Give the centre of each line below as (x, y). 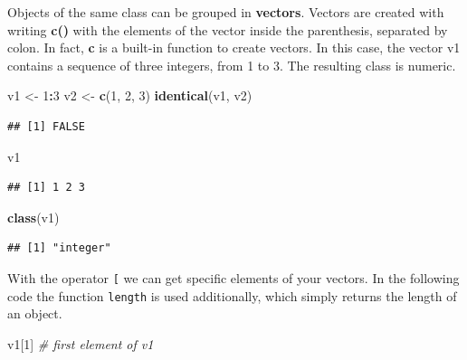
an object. (35, 313)
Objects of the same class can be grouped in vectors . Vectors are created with (226, 12)
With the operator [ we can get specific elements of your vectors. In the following (233, 277)
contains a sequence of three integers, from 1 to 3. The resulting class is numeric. (232, 65)
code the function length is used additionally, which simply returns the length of (232, 295)
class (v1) (33, 217)
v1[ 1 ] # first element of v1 (81, 343)
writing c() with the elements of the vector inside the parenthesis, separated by (228, 29)
